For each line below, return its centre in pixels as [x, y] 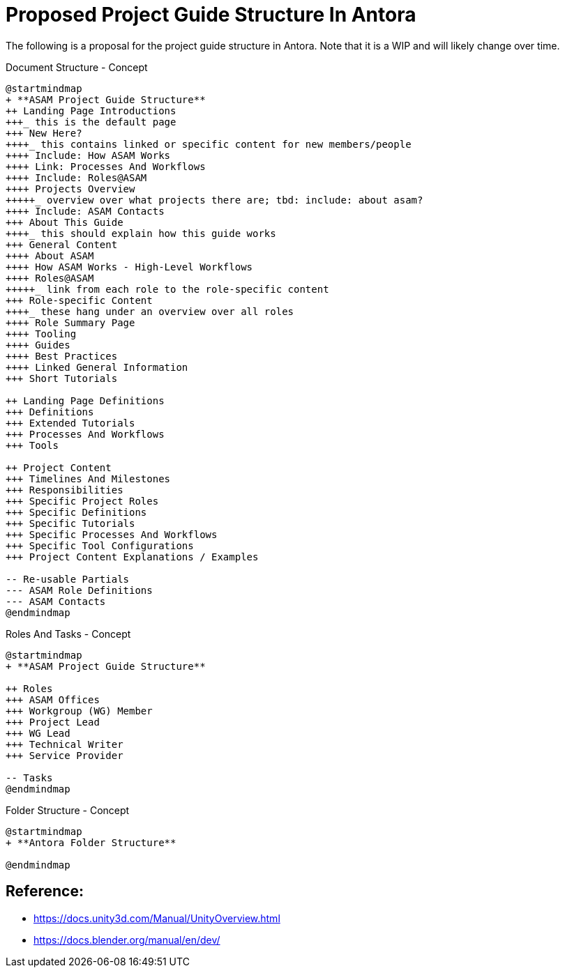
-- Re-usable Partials [68, 579]
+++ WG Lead [38, 733]
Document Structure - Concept [77, 67]
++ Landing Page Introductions [91, 110]
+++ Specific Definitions [76, 512]
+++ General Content [62, 244]
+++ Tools [32, 445]
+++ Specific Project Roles [82, 501]
